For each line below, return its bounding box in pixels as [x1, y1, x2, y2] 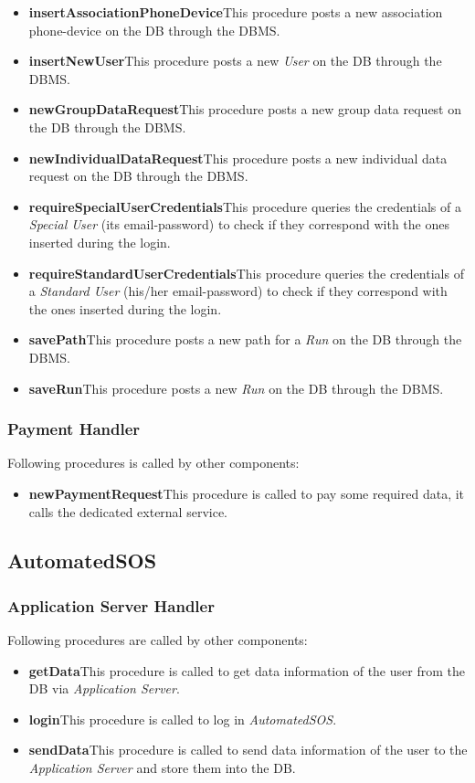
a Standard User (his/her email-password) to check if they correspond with [28, 281, 448, 301]
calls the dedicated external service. [28, 502, 228, 521]
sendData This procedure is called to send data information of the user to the [28, 740, 468, 759]
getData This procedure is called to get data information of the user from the [28, 661, 465, 680]
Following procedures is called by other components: [7, 453, 300, 472]
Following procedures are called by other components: [7, 630, 308, 650]
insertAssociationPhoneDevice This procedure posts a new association [28, 3, 443, 21]
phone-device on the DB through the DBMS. [28, 20, 280, 39]
